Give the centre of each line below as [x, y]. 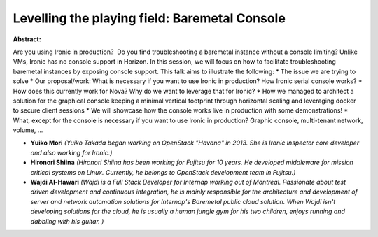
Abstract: [27, 39]
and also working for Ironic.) [71, 152]
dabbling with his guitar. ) [67, 221]
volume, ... [28, 130]
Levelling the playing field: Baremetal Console [149, 18]
